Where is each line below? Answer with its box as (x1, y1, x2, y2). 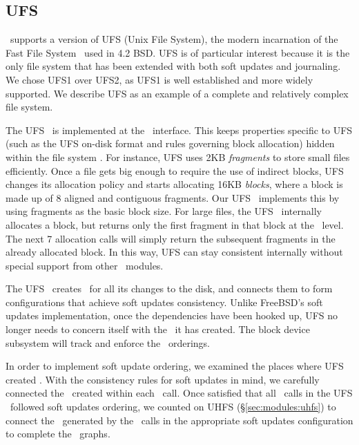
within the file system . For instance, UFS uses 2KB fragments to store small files (6, 149, 350, 164)
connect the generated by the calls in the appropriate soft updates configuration (6, 413, 353, 427)
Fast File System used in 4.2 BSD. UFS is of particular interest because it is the (6, 45, 350, 59)
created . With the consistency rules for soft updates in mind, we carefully (6, 372, 320, 386)
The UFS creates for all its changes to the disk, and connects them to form (6, 281, 333, 296)
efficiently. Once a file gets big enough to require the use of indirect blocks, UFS (6, 163, 344, 178)
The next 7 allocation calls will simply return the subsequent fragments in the (6, 231, 336, 245)
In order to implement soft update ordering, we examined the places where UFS (6, 359, 344, 373)
